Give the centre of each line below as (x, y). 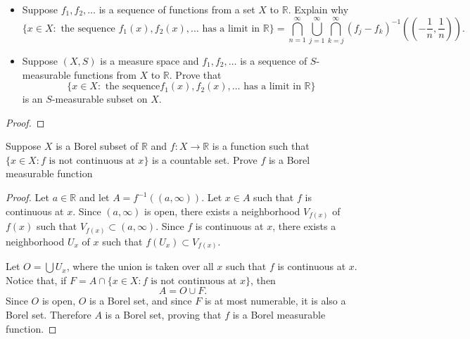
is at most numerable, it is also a (275, 301)
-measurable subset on (100, 99)
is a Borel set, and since (141, 301)
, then (263, 280)
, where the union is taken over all (140, 266)
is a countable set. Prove (205, 159)
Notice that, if (36, 280)
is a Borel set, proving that (163, 314)
